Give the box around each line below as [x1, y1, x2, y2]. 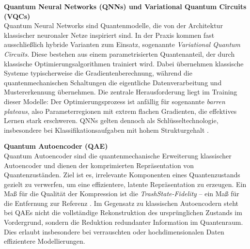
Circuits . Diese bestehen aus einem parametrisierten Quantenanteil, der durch [4, 48, 235, 59]
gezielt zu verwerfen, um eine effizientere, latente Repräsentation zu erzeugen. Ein [4, 179, 247, 189]
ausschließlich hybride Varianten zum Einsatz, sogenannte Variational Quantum [4, 39, 241, 49]
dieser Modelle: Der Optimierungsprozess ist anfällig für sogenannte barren [4, 96, 225, 106]
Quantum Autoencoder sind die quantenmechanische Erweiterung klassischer [4, 150, 232, 160]
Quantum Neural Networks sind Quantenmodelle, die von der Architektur [4, 20, 223, 31]
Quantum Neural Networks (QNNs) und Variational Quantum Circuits [4, 1, 247, 11]
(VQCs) [4, 11, 31, 21]
